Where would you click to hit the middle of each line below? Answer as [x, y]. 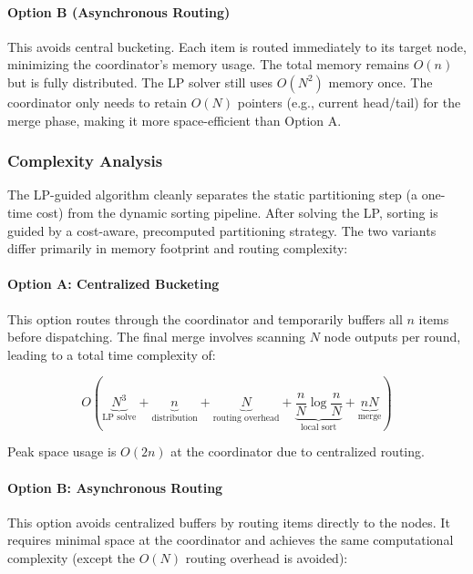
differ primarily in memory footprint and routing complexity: [178, 248]
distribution [175, 419]
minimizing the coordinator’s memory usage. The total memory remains [209, 64]
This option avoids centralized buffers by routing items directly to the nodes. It [229, 522]
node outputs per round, [392, 337]
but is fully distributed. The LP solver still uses [140, 82]
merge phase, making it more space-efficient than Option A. [175, 120]
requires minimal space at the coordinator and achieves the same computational [231, 540]
